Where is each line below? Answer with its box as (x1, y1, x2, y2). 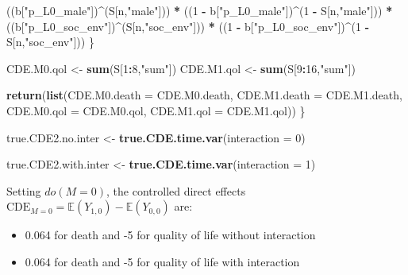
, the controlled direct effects (106, 182, 246, 199)
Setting (6, 182, 41, 199)
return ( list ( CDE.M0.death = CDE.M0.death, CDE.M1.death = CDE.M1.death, (6, 87, 402, 103)
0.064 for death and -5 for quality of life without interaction (25, 227, 316, 243)
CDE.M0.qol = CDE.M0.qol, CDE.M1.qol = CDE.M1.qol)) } (6, 102, 306, 118)
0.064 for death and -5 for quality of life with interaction (25, 253, 300, 269)
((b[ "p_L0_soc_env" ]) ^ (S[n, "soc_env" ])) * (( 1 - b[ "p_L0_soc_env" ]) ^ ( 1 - (6, 17, 370, 34)
